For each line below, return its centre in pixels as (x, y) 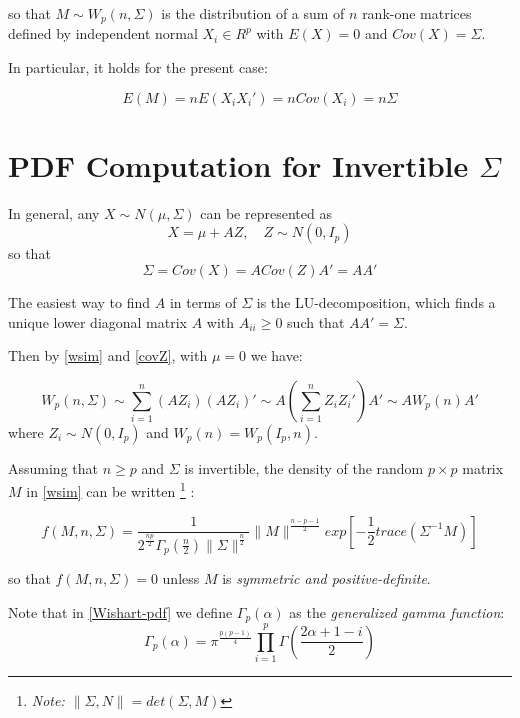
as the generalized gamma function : (397, 611)
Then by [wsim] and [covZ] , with (108, 355)
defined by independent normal (103, 33)
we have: (276, 355)
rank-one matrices (417, 13)
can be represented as (266, 212)
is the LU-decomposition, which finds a (376, 301)
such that (316, 321)
